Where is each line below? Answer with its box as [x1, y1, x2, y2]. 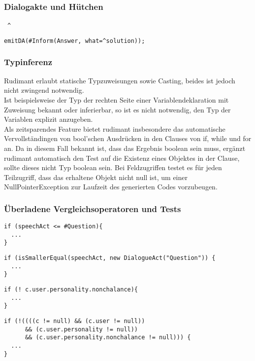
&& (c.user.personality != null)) [25, 325, 138, 333]
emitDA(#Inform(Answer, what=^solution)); [4, 37, 145, 44]
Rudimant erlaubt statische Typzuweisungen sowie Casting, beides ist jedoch [4, 75, 235, 85]
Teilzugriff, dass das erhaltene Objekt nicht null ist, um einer [4, 172, 188, 182]
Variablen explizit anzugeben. [4, 114, 93, 124]
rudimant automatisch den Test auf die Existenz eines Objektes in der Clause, [4, 152, 240, 163]
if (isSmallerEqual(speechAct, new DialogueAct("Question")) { [4, 254, 216, 262]
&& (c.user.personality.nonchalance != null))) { [25, 334, 191, 341]
